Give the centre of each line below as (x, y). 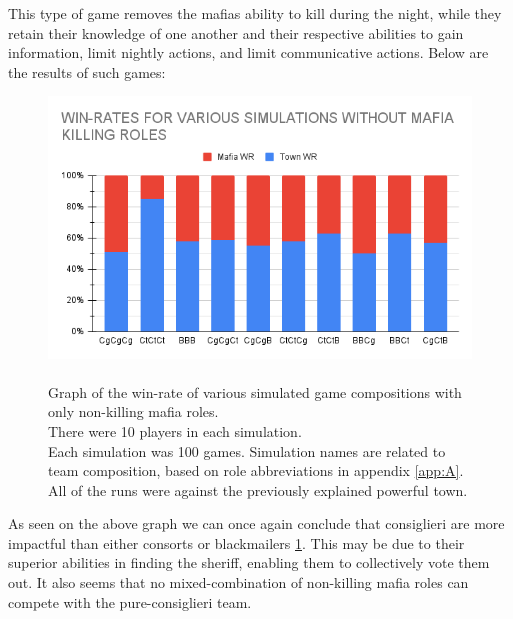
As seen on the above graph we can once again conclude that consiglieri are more (256, 523)
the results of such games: (87, 71)
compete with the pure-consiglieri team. (130, 601)
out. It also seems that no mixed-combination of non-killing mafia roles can (238, 582)
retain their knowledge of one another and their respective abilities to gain (236, 32)
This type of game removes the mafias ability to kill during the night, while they (255, 13)
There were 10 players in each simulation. (175, 430)
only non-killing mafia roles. (133, 411)
